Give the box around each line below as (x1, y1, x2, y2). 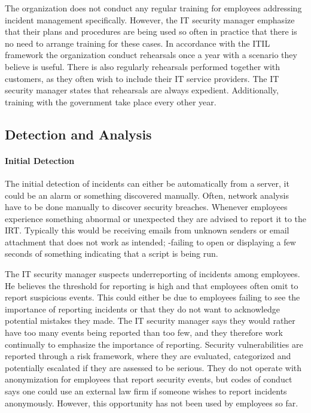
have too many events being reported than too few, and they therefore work (5, 326, 283, 339)
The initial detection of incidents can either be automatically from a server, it (5, 177, 289, 189)
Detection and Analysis (5, 124, 152, 143)
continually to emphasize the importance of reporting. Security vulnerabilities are (5, 338, 303, 350)
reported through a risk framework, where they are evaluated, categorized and (5, 350, 291, 362)
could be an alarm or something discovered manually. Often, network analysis (5, 189, 289, 201)
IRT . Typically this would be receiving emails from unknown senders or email (5, 224, 289, 236)
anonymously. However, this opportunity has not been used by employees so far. (5, 396, 298, 409)
